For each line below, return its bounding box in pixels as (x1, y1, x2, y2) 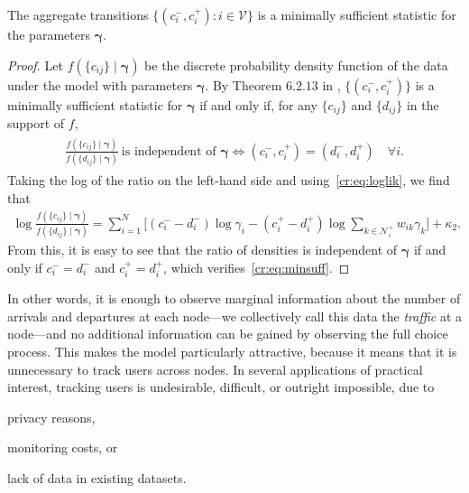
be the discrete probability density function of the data (144, 55, 448, 74)
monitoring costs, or (7, 438, 118, 457)
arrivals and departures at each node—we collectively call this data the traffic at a (7, 306, 462, 325)
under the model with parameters (7, 75, 193, 94)
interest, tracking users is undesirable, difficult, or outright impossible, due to (7, 377, 435, 396)
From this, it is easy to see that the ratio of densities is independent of (7, 240, 398, 259)
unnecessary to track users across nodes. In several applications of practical (7, 359, 423, 378)
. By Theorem (205, 75, 282, 94)
